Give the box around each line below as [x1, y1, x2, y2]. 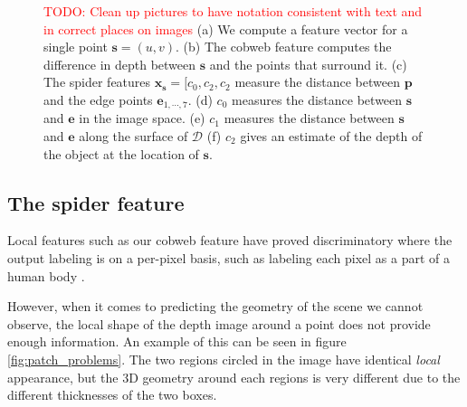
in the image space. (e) [79, 109, 205, 128]
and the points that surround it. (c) [209, 54, 407, 73]
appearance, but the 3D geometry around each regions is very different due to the [7, 367, 461, 386]
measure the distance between [234, 72, 400, 91]
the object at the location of [43, 144, 199, 163]
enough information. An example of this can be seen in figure [7, 332, 347, 351]
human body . [7, 266, 85, 285]
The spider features [43, 72, 151, 91]
